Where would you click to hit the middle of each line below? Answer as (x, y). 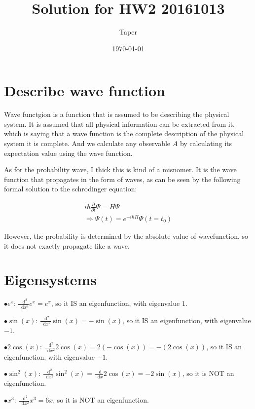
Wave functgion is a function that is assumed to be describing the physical (117, 114)
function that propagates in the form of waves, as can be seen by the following (122, 179)
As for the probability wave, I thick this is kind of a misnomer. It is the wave (120, 169)
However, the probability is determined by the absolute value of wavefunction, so (126, 236)
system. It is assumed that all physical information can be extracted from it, (120, 124)
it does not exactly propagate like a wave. (67, 245)
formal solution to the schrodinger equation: (71, 189)
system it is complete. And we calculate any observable (87, 143)
